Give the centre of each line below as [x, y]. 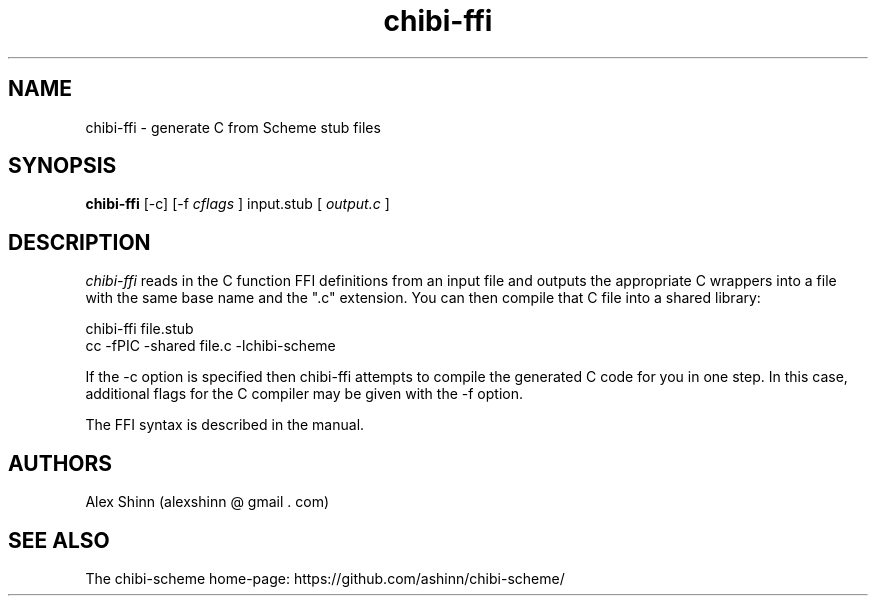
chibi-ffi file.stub [139, 329]
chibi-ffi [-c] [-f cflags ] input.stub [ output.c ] [237, 204]
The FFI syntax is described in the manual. [225, 425]
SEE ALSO [59, 540]
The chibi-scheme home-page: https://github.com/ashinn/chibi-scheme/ [325, 578]
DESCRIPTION [79, 242]
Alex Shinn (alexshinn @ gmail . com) [207, 502]
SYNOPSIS [62, 166]
